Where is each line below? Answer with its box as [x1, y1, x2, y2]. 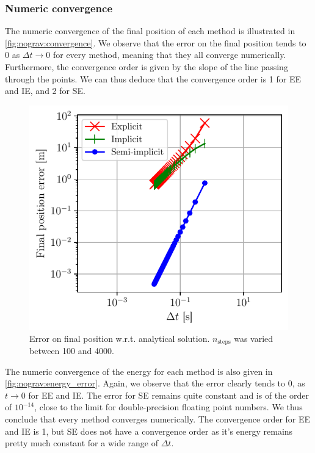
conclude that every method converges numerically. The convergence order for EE [5, 413, 311, 426]
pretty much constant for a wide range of [5, 437, 159, 449]
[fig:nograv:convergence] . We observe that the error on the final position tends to [5, 36, 306, 49]
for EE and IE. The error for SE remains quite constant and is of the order [28, 388, 309, 401]
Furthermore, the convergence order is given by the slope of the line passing [5, 60, 288, 73]
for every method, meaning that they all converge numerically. [52, 48, 286, 61]
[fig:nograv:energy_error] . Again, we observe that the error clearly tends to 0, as [5, 377, 305, 390]
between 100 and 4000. [29, 344, 114, 357]
